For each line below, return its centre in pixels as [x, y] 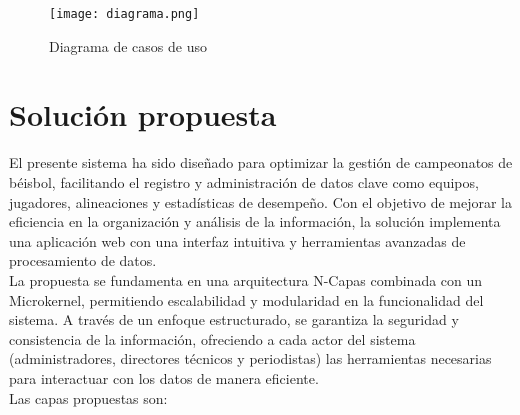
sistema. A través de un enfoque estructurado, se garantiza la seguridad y [234, 319]
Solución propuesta [143, 114]
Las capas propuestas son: [88, 397]
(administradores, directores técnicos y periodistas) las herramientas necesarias [250, 358]
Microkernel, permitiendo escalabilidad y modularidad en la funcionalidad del [246, 299]
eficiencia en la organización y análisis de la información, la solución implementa [255, 221]
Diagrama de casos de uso [128, 45]
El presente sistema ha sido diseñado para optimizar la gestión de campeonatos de [261, 162]
